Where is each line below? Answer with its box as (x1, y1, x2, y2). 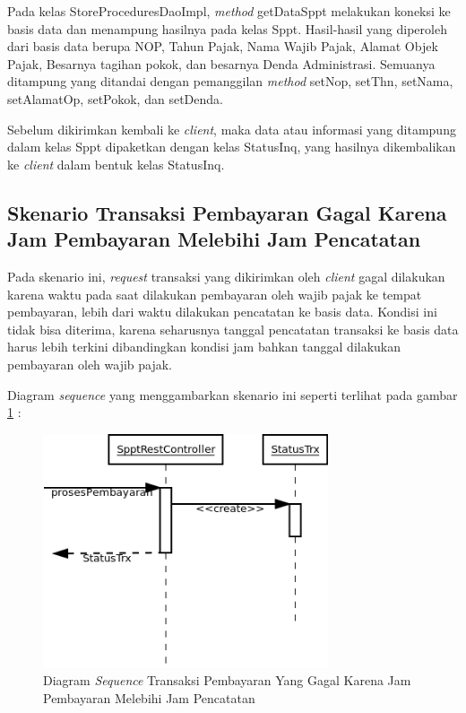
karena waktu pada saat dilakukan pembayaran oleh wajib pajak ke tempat (7, 284, 422, 303)
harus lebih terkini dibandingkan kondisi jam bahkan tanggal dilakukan (7, 337, 401, 356)
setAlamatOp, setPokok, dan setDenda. (7, 89, 223, 108)
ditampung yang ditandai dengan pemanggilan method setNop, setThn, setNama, (7, 72, 453, 91)
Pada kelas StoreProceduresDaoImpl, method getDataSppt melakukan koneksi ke (7, 2, 451, 20)
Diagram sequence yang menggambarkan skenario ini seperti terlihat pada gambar (7, 385, 458, 404)
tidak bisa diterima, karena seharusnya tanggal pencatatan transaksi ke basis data (7, 319, 459, 338)
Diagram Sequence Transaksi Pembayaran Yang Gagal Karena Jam (43, 671, 411, 690)
